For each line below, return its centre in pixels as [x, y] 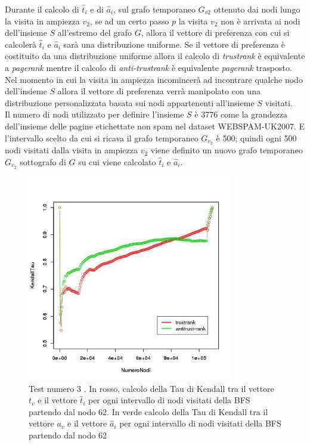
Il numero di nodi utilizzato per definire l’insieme [94, 114]
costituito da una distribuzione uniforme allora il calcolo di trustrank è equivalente [155, 56]
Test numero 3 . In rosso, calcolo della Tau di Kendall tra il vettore [151, 388]
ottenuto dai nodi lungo [257, 9]
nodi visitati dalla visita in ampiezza [72, 150]
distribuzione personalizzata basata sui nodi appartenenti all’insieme [130, 102]
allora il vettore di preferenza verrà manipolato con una [159, 91]
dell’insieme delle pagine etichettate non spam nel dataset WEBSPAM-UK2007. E [155, 126]
